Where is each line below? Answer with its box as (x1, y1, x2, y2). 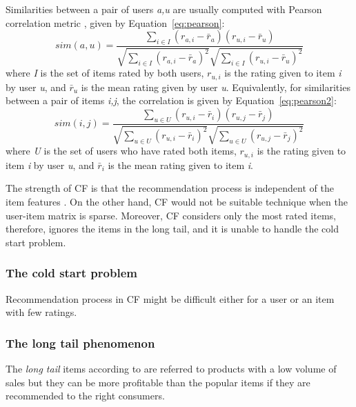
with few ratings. (6, 305, 77, 319)
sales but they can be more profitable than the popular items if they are (6, 375, 310, 389)
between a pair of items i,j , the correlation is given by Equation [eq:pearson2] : (6, 93, 337, 108)
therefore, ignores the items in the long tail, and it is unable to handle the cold (6, 221, 339, 236)
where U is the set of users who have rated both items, (6, 143, 237, 158)
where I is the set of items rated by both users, (6, 66, 204, 80)
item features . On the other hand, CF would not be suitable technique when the (6, 194, 348, 208)
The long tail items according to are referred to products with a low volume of (6, 361, 337, 375)
